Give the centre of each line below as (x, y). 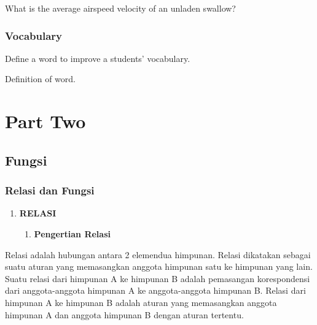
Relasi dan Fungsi (50, 190)
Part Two (45, 121)
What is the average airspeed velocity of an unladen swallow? (120, 8)
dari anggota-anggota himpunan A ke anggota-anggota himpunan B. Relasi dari (155, 290)
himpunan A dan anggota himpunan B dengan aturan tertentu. (124, 314)
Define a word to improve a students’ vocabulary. (98, 58)
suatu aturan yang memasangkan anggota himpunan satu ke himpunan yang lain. (159, 266)
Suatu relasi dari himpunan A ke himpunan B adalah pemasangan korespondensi (158, 278)
